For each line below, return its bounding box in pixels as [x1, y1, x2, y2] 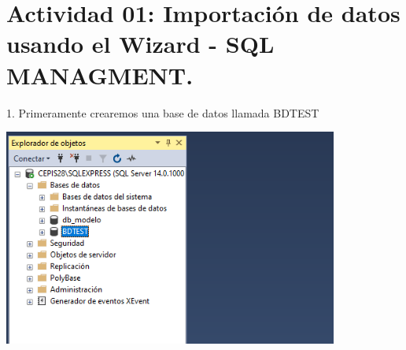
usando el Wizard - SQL [6, 28, 275, 60]
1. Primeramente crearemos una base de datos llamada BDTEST [6, 104, 319, 121]
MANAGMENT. [6, 58, 194, 91]
